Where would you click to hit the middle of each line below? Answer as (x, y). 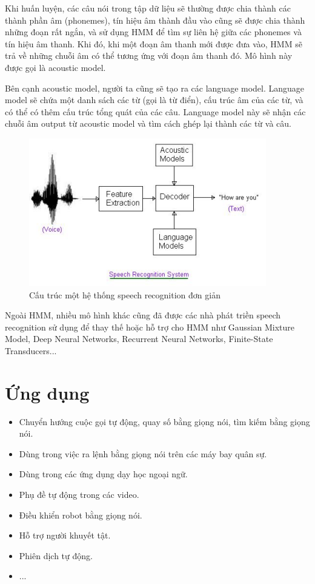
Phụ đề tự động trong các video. (79, 494)
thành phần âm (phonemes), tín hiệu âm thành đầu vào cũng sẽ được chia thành (155, 20)
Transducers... (31, 350)
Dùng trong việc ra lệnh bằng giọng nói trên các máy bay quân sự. (143, 453)
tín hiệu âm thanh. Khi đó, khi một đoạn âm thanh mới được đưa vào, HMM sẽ (154, 43)
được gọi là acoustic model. (55, 67)
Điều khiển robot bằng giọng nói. (81, 515)
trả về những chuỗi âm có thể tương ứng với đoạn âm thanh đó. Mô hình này (149, 55)
